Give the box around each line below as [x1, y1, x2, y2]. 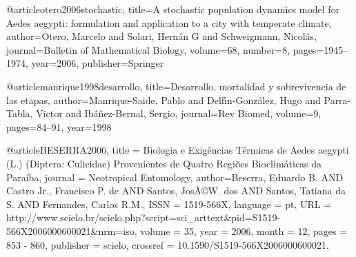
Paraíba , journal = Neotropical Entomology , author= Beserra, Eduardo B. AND [6, 169, 344, 184]
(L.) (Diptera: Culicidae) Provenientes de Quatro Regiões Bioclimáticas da [6, 156, 322, 170]
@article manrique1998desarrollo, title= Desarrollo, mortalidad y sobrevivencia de [6, 79, 346, 93]
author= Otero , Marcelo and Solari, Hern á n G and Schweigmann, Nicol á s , [6, 29, 317, 43]
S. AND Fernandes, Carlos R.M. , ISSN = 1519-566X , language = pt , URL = [6, 196, 332, 211]
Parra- [324, 92, 351, 107]
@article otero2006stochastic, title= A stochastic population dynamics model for [6, 2, 340, 16]
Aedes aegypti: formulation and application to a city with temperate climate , [6, 15, 332, 30]
